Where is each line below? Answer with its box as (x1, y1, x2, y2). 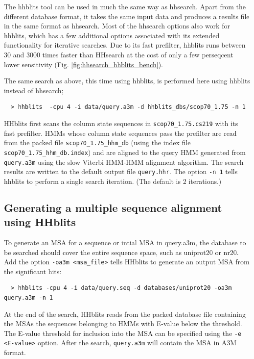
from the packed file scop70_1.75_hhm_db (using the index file (4, 137, 191, 148)
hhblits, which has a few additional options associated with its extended (4, 30, 220, 40)
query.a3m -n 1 (4, 294, 53, 302)
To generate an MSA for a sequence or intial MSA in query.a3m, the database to (4, 237, 246, 247)
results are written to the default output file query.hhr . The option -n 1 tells (4, 166, 238, 177)
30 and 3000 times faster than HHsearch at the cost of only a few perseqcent (4, 49, 233, 59)
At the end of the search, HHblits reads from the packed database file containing (4, 308, 246, 319)
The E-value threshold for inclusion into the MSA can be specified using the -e (4, 328, 242, 338)
